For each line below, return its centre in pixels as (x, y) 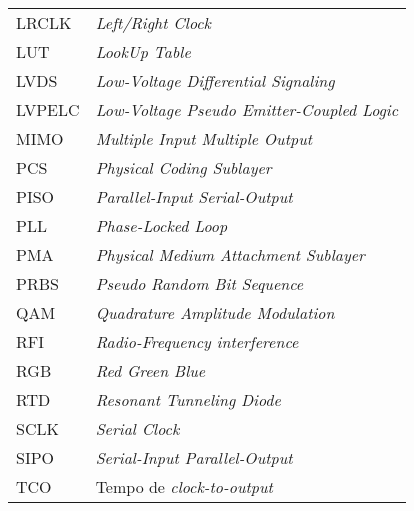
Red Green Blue (150, 370)
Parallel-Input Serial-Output (194, 196)
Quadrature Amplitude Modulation (215, 312)
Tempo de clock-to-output (184, 486)
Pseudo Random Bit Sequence (199, 283)
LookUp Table (143, 51)
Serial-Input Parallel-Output (194, 457)
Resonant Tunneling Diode (188, 399)
